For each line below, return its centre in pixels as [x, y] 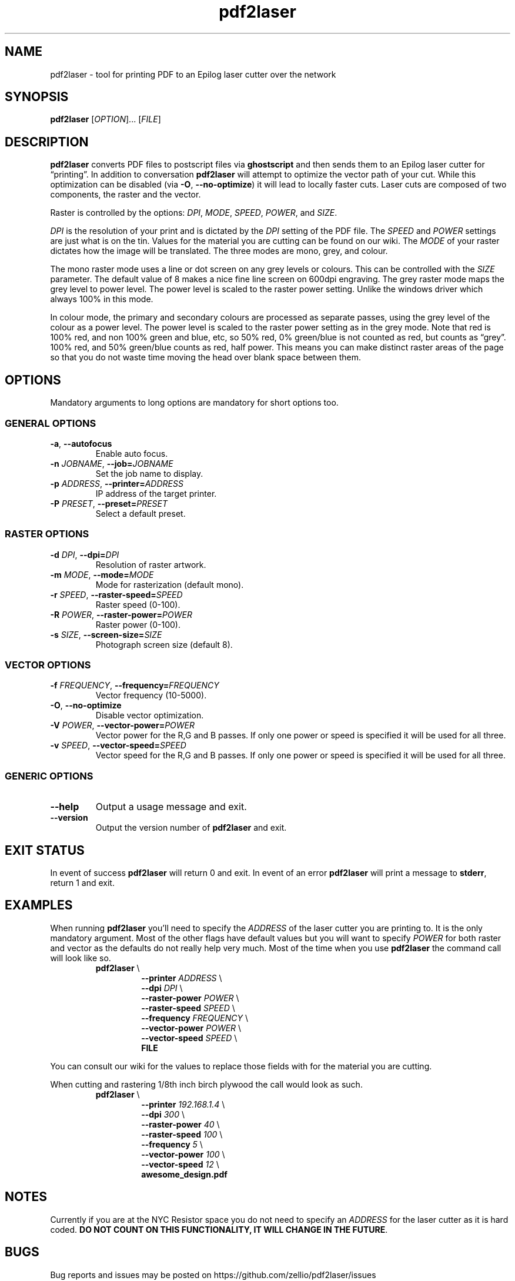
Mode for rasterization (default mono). [170, 584]
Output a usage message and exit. [171, 807]
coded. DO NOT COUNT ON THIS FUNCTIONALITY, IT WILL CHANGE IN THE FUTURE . [219, 1229]
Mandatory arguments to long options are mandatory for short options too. [194, 403]
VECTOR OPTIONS [48, 665]
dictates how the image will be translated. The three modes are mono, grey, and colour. [219, 251]
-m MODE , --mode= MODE [102, 574]
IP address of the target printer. [156, 493]
